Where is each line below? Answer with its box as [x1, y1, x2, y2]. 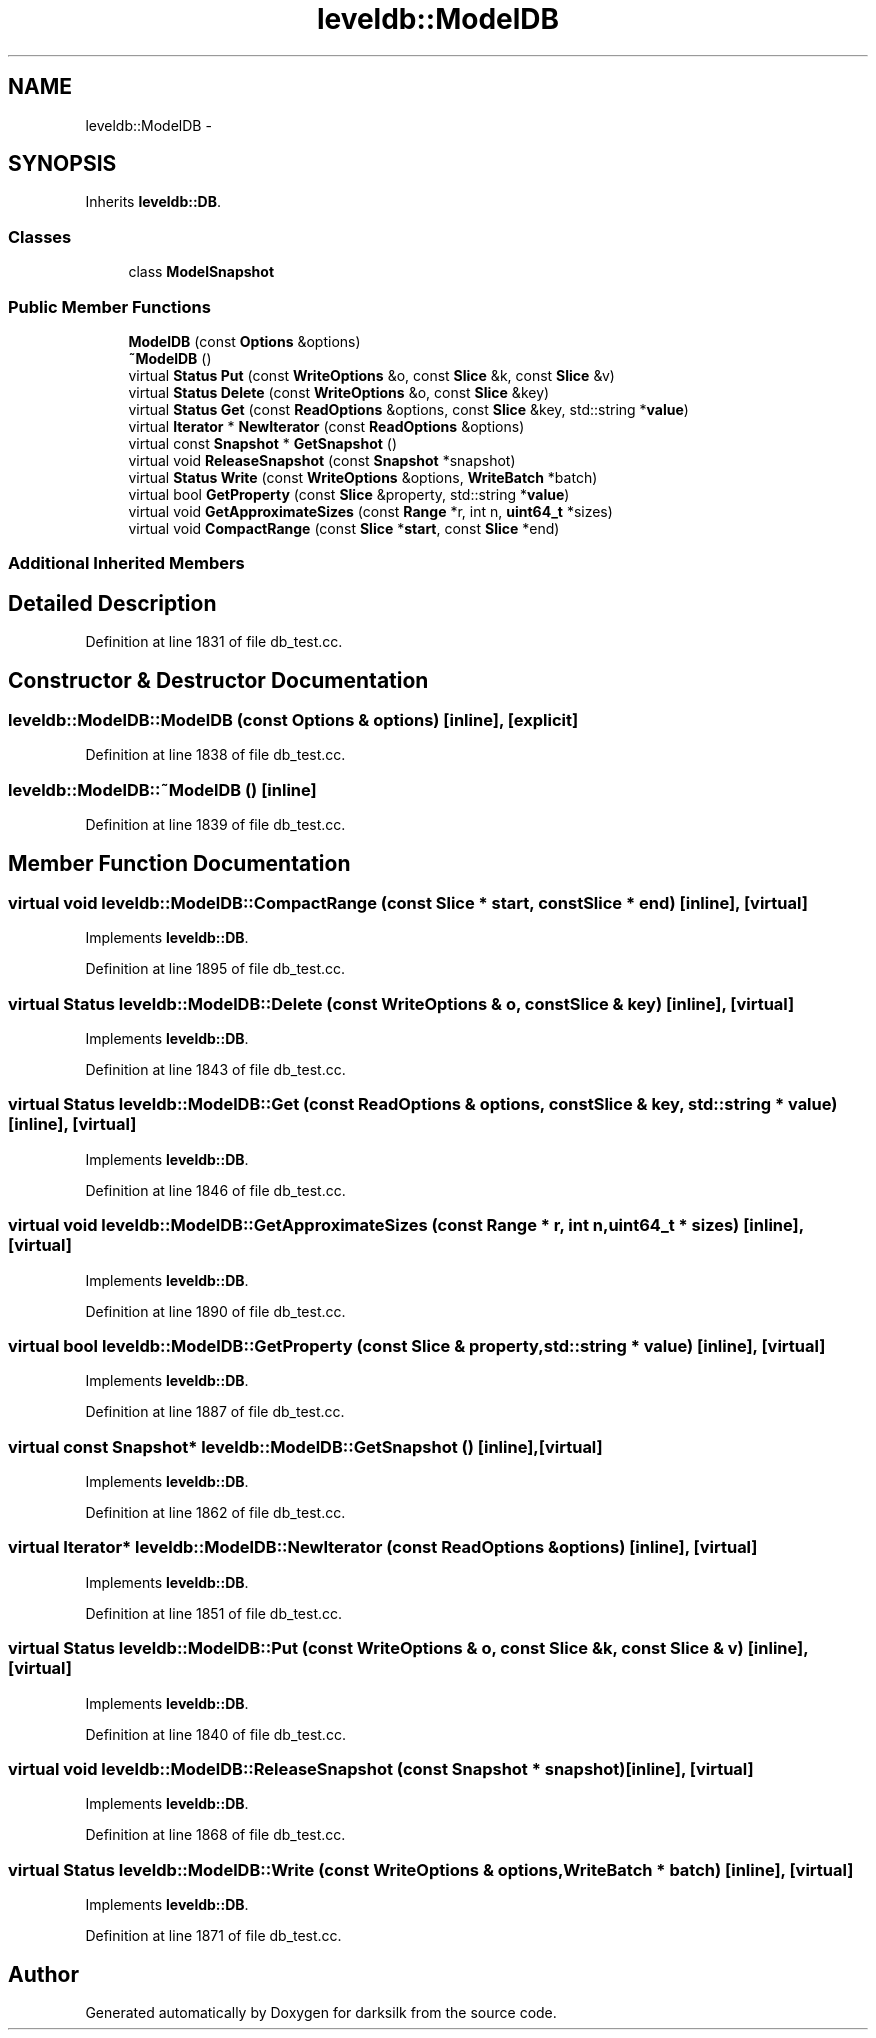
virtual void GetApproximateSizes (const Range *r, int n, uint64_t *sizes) [128, 502, 613, 520]
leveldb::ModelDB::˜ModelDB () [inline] [8, 779, 317, 800]
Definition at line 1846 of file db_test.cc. [85, 1181, 346, 1199]
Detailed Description [8, 590, 217, 616]
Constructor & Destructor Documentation [8, 667, 429, 693]
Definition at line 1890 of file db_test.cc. [85, 1302, 346, 1320]
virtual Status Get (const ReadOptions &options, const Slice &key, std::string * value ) [128, 400, 689, 418]
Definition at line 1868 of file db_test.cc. [85, 1826, 346, 1844]
